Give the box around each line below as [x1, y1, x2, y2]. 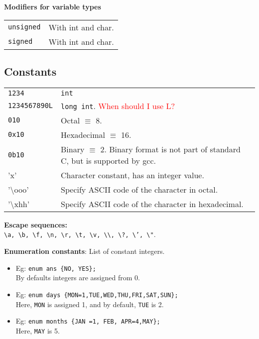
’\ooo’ [8, 183, 29, 195]
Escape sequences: [4, 219, 67, 229]
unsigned [8, 23, 41, 31]
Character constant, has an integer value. [61, 169, 204, 181]
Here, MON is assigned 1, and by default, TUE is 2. [15, 299, 164, 309]
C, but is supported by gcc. [61, 154, 156, 166]
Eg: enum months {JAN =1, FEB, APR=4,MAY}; [15, 316, 160, 326]
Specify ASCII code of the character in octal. [61, 183, 218, 195]
